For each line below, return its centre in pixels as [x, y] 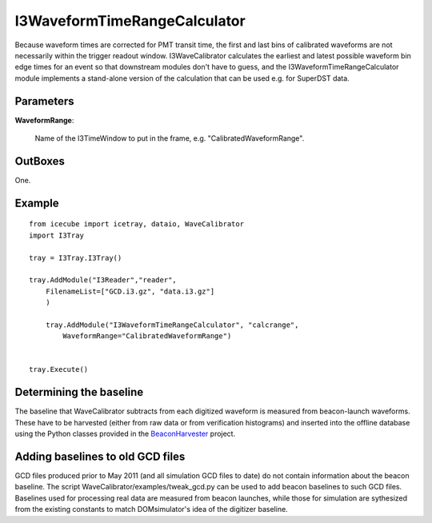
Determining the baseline [79, 392]
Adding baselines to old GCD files [100, 456]
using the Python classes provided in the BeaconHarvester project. [125, 434]
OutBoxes [40, 161]
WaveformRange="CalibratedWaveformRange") [147, 336]
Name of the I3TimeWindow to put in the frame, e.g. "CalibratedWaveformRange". [170, 138]
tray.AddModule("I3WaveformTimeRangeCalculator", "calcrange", [172, 325]
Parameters [44, 101]
